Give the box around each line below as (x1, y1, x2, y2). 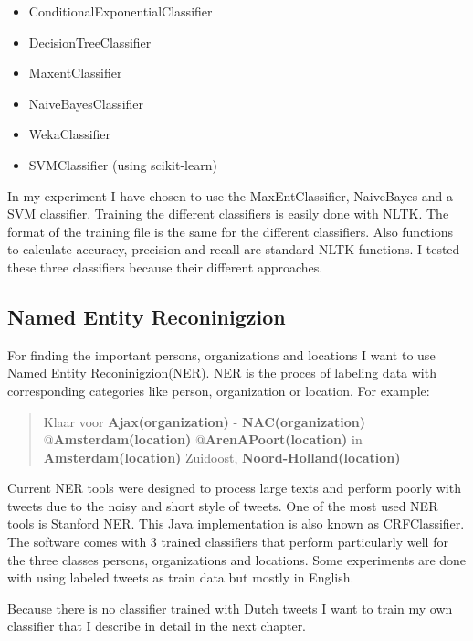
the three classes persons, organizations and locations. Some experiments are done (7, 550, 467, 569)
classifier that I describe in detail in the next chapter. (7, 616, 307, 636)
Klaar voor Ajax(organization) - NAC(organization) (43, 411, 366, 431)
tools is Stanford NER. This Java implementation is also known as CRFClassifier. (7, 514, 465, 533)
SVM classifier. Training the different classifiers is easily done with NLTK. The (7, 204, 449, 223)
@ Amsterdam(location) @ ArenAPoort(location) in (43, 430, 363, 449)
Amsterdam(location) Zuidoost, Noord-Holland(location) (43, 447, 401, 466)
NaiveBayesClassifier (28, 93, 144, 112)
